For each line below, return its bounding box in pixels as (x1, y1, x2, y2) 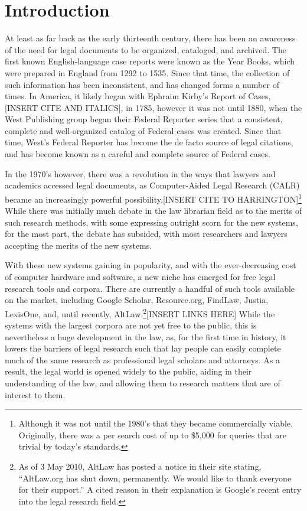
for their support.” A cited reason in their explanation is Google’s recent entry (18, 483, 302, 496)
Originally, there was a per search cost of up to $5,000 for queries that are (18, 428, 287, 441)
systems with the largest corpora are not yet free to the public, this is (5, 319, 257, 331)
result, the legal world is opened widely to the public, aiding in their (5, 365, 252, 377)
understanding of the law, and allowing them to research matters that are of (5, 377, 280, 389)
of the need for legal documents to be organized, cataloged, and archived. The (5, 43, 286, 56)
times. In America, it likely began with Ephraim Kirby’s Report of (5, 90, 246, 102)
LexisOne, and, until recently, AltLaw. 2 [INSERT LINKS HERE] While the (5, 305, 275, 320)
